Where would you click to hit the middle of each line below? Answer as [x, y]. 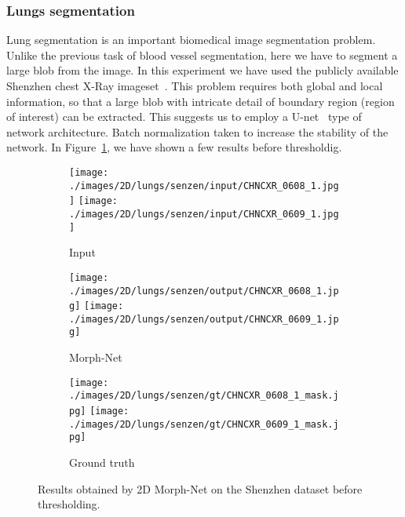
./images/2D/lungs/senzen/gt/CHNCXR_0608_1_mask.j [204, 396]
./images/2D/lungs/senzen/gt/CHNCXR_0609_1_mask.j [204, 424]
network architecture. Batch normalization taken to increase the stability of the [197, 131]
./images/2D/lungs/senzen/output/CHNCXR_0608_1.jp [204, 291]
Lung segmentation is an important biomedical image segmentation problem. [191, 40]
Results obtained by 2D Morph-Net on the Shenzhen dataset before [200, 488]
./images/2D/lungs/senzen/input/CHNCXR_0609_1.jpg [204, 214]
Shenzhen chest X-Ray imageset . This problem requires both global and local [195, 86]
